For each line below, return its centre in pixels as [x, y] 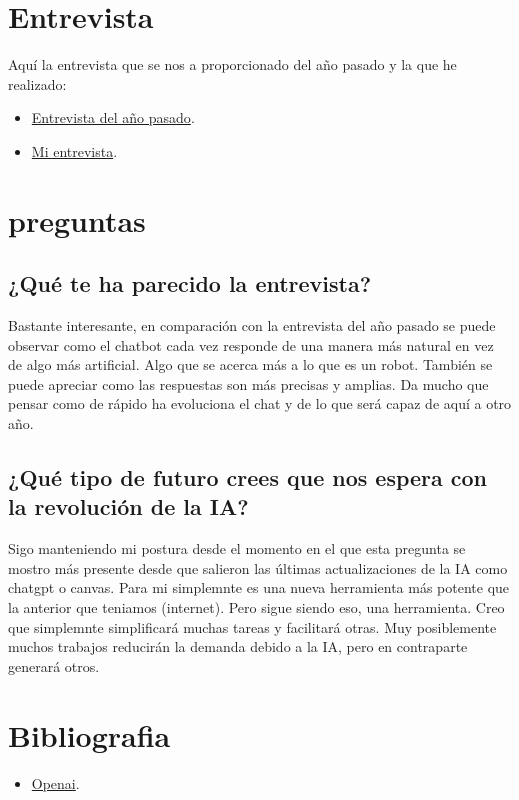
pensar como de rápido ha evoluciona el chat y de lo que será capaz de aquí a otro [260, 403]
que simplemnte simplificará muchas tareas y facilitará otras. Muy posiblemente [252, 626]
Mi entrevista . [74, 150]
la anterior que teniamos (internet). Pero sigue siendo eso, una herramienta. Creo [256, 607]
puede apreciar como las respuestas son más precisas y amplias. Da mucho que [248, 383]
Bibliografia [89, 734]
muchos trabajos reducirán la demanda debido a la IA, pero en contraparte [238, 646]
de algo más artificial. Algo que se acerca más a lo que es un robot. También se [250, 364]
